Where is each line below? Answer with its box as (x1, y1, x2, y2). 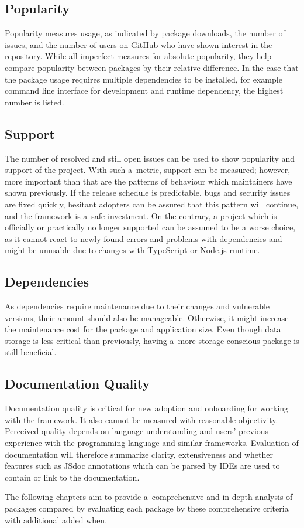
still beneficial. (5, 346, 57, 358)
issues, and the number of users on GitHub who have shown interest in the (5, 38, 272, 50)
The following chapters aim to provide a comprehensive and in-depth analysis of (5, 490, 293, 503)
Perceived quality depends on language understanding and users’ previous (5, 425, 269, 437)
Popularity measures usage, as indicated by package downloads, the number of (5, 27, 285, 39)
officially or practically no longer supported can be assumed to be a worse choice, (5, 221, 296, 233)
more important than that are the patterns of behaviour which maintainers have (5, 175, 292, 187)
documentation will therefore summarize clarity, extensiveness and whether (5, 448, 273, 460)
